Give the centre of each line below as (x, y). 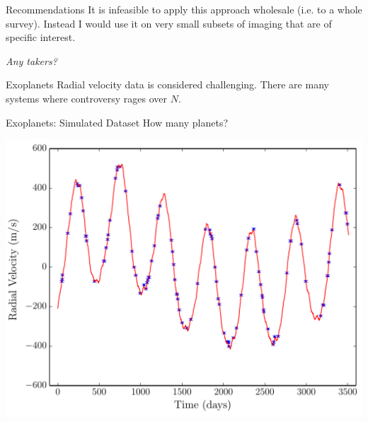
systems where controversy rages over (87, 98)
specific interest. (41, 37)
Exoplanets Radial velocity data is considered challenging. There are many (167, 84)
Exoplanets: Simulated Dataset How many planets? (117, 122)
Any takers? (31, 60)
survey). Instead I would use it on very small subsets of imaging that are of (169, 23)
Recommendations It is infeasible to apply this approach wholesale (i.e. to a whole (184, 9)
